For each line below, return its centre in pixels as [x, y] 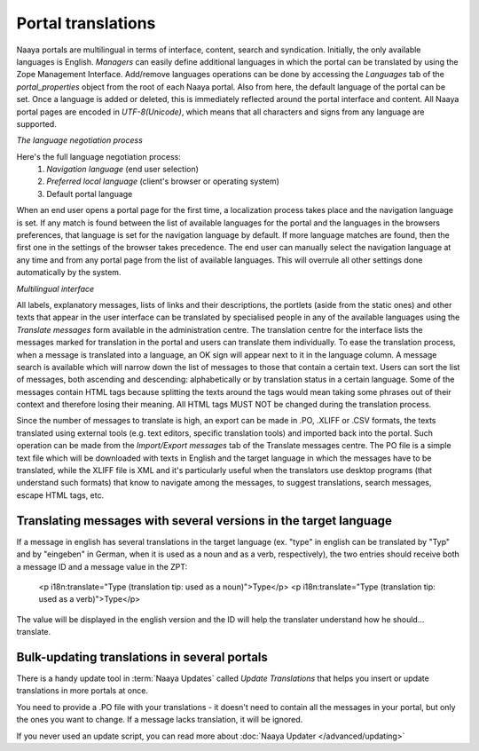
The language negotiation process [80, 140]
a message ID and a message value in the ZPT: [102, 566]
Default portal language [90, 194]
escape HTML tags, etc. [60, 495]
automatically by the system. [69, 273]
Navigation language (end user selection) [123, 170]
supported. [36, 123]
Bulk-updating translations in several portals [142, 657]
